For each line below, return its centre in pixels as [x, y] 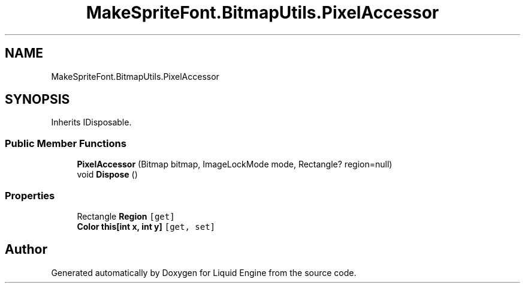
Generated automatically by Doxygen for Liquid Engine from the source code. [204, 272]
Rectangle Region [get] [126, 216]
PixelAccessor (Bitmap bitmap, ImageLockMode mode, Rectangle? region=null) [235, 164]
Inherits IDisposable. [91, 122]
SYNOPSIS [37, 100]
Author [26, 250]
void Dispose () [107, 175]
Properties [30, 195]
